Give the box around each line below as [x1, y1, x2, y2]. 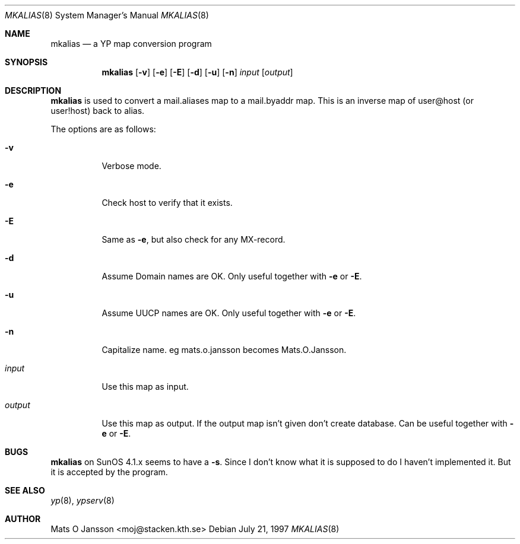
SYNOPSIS [5, 57, 48, 67]
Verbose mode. [102, 161, 161, 171]
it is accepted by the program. [50, 467, 168, 477]
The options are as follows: [50, 124, 156, 134]
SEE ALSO [5, 485, 45, 495]
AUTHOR [5, 514, 41, 524]
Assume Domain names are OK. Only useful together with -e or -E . [102, 271, 362, 281]
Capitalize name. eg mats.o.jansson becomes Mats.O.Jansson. [102, 345, 347, 355]
